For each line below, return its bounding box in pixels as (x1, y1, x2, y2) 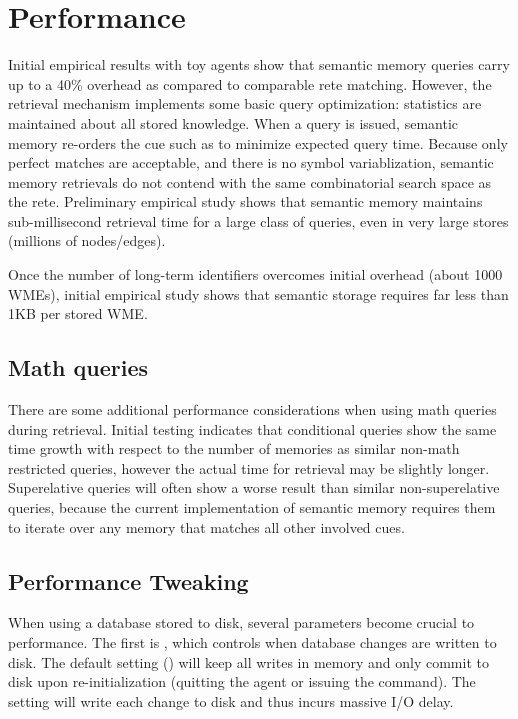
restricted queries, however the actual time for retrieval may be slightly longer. (8, 457, 490, 478)
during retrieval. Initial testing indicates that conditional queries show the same (8, 418, 497, 439)
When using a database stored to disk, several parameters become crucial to (8, 612, 475, 633)
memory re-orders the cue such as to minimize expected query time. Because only (8, 132, 508, 153)
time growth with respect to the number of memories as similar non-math (8, 438, 460, 459)
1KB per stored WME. (8, 303, 148, 324)
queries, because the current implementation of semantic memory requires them (8, 497, 496, 518)
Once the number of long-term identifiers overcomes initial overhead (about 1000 (8, 264, 503, 285)
